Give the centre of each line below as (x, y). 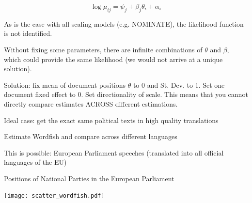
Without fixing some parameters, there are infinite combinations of (103, 49)
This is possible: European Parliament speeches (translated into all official (114, 152)
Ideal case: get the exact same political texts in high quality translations (111, 120)
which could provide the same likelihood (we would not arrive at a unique (113, 59)
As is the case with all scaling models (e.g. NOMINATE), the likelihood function (124, 23)
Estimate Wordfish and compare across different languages (91, 136)
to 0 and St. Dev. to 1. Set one (179, 85)
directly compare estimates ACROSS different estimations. (91, 103)
